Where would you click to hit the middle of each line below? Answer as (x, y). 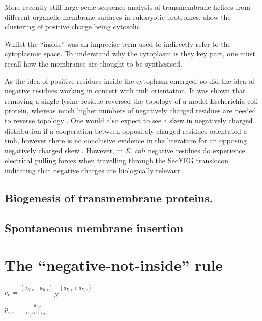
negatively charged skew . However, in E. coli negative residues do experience (125, 150)
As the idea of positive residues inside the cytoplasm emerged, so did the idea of (129, 81)
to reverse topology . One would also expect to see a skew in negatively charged (129, 120)
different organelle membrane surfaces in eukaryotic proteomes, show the (118, 17)
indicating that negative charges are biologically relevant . (95, 170)
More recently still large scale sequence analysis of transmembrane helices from (127, 7)
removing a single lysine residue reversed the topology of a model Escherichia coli (132, 100)
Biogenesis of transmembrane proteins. (109, 197)
